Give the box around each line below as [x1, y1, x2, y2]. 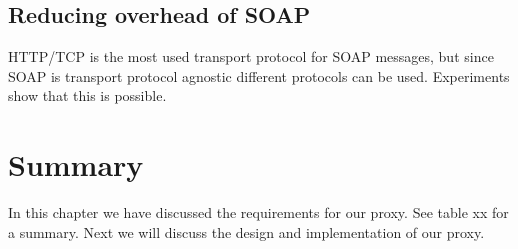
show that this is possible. [8, 85, 167, 106]
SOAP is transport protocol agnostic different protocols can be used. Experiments [8, 65, 510, 86]
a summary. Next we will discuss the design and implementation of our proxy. [8, 221, 485, 242]
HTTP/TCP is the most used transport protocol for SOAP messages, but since [8, 46, 494, 67]
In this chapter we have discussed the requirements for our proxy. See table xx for [8, 202, 509, 223]
